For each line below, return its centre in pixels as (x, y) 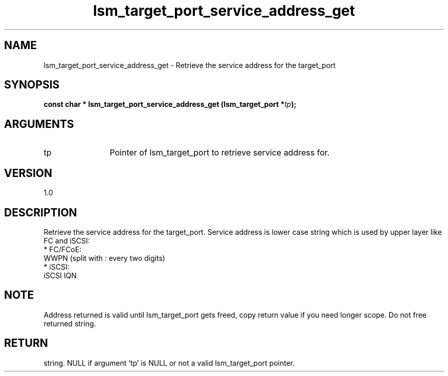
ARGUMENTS (39, 124)
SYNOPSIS (32, 85)
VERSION (28, 173)
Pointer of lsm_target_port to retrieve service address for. (220, 153)
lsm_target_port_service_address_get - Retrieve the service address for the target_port (190, 65)
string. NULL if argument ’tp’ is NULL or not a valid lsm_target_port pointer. (169, 363)
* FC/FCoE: (63, 249)
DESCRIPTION (41, 212)
